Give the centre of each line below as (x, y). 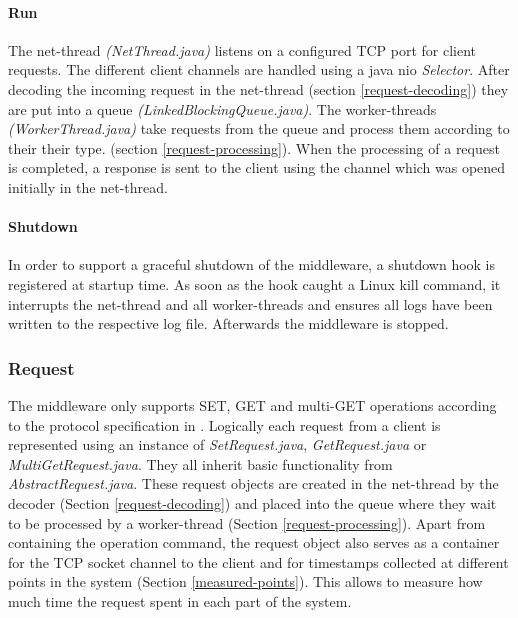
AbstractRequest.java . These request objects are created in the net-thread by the (253, 483)
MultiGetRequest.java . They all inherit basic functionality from (200, 463)
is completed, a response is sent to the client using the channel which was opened (257, 167)
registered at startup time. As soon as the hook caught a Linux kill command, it (254, 283)
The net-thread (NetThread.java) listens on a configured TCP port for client (242, 49)
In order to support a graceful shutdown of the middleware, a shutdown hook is (252, 264)
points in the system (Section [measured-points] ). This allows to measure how (245, 581)
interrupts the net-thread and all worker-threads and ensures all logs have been (250, 303)
